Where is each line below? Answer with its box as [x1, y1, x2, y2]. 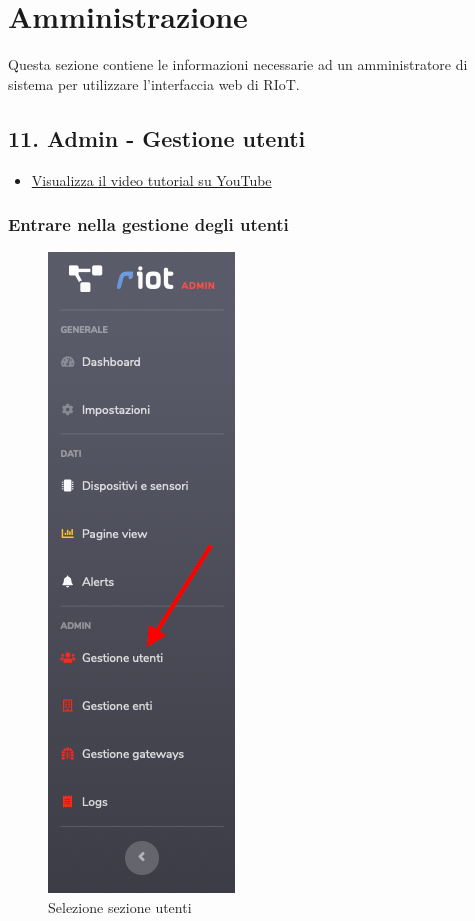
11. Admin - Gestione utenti [8, 122, 306, 153]
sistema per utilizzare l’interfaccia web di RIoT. [8, 73, 300, 94]
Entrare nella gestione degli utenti [8, 212, 289, 237]
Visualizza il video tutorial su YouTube [31, 169, 272, 190]
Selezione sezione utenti [48, 896, 192, 917]
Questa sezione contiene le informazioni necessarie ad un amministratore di [8, 54, 468, 75]
